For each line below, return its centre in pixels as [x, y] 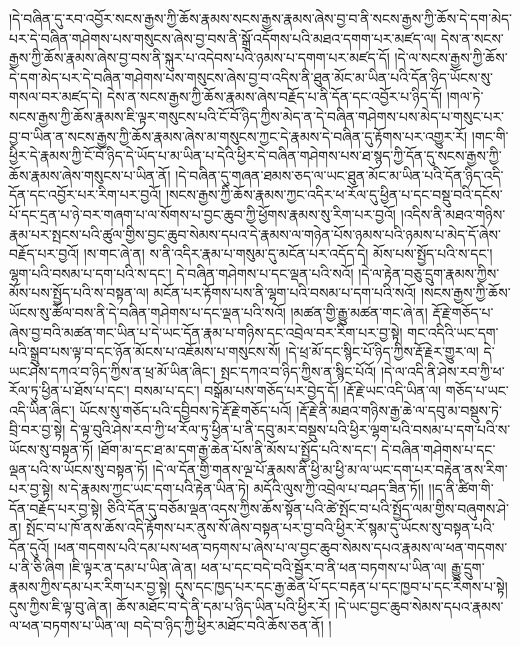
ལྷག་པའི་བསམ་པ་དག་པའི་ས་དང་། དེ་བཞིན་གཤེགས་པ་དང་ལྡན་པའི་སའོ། [181, 272]
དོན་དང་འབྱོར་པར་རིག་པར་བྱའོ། [85, 194]
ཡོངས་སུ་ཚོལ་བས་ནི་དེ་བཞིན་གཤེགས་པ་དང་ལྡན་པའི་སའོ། [147, 311]
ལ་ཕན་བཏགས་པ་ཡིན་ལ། [69, 625]
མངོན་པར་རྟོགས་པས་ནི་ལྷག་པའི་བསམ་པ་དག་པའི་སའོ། [285, 292]
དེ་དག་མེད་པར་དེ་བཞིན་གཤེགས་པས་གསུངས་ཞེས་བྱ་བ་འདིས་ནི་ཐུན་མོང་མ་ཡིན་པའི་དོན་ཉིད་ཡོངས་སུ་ [251, 76]
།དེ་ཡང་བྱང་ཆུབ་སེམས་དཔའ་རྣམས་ [419, 605]
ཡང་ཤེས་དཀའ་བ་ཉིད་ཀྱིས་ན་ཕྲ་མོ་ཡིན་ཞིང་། [112, 370]
